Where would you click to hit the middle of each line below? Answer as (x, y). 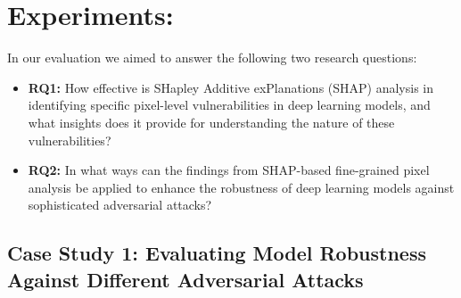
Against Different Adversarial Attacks (185, 279)
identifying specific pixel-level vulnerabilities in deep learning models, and (229, 105)
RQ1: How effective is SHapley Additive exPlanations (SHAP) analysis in (231, 87)
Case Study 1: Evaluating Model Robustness (217, 253)
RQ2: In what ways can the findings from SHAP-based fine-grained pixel (229, 170)
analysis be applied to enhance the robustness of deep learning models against (241, 187)
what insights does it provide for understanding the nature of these (211, 122)
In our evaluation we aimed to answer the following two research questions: (212, 58)
